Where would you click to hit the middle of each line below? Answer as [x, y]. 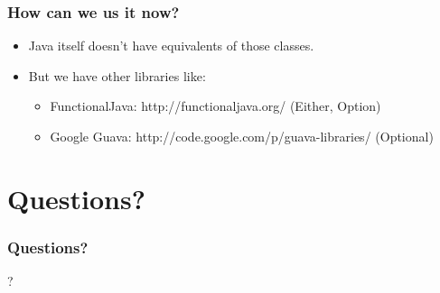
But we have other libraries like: [117, 75]
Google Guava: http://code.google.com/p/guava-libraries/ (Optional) [242, 136]
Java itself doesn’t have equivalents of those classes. [171, 46]
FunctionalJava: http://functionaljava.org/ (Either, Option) [215, 106]
